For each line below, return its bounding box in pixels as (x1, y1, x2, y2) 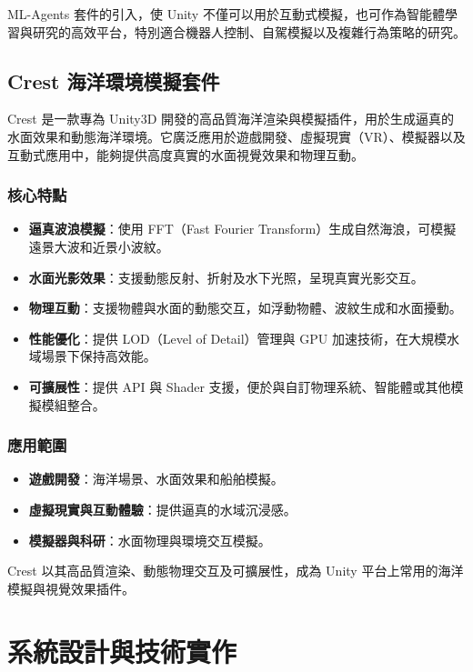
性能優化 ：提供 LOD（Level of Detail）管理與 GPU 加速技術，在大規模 (28, 328, 447, 347)
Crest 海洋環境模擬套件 (7, 66, 220, 95)
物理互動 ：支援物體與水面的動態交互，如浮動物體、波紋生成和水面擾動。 (28, 298, 462, 317)
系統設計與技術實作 (7, 632, 237, 669)
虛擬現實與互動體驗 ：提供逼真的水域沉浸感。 (28, 499, 297, 518)
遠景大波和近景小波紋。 (28, 236, 169, 256)
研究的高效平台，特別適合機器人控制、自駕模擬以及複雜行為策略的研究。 (32, 22, 466, 41)
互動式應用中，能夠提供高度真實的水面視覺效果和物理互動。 (7, 145, 364, 164)
